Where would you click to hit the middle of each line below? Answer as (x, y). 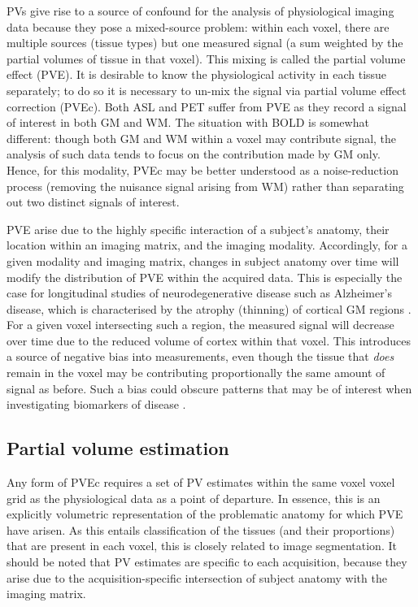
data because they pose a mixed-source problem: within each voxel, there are (198, 26)
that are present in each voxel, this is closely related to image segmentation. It (202, 546)
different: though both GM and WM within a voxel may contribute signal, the (202, 138)
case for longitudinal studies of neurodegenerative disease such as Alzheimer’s (200, 293)
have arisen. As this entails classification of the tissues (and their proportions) (201, 529)
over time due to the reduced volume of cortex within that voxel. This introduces (209, 340)
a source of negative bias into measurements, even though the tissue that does (200, 356)
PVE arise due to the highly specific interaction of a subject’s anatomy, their (198, 229)
